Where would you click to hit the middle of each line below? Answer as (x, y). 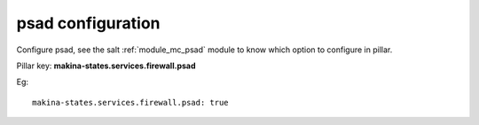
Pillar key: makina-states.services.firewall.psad (106, 66)
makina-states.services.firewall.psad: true (131, 102)
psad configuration (88, 23)
